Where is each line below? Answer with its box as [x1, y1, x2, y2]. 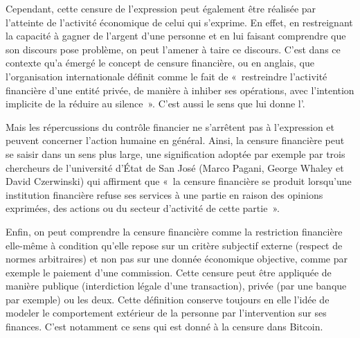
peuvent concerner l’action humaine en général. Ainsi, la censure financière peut [6, 133, 345, 148]
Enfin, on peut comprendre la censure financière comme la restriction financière [6, 224, 343, 238]
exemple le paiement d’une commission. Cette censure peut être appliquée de [6, 265, 332, 279]
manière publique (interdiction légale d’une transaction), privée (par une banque [6, 278, 347, 293]
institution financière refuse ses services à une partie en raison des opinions [6, 187, 323, 202]
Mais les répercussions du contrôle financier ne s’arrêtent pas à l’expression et [6, 119, 334, 134]
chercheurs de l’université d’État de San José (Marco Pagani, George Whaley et [6, 160, 344, 175]
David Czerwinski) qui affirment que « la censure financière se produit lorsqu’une [6, 174, 352, 188]
